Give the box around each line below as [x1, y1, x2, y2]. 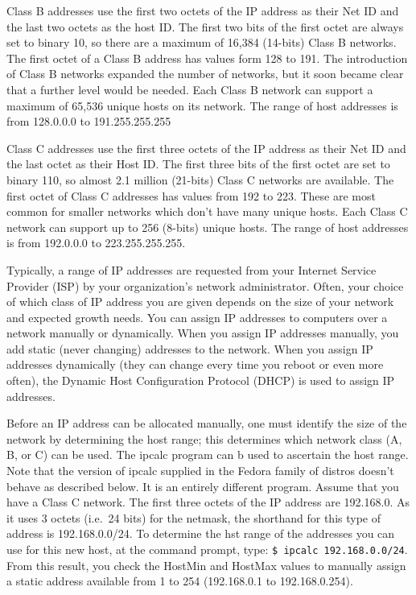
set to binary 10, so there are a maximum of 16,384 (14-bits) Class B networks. [6, 34, 397, 51]
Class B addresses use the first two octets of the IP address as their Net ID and [6, 2, 399, 19]
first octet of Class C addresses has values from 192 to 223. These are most [6, 187, 376, 204]
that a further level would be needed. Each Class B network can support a [6, 81, 373, 97]
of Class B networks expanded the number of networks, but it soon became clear [6, 65, 404, 82]
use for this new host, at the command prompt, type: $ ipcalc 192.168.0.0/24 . [6, 541, 408, 557]
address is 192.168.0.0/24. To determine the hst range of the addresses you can [6, 525, 395, 542]
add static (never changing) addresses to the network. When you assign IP [6, 340, 373, 357]
